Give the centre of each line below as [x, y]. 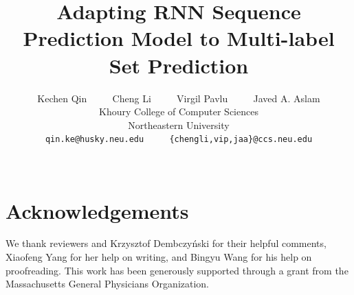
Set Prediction [179, 65]
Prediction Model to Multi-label [179, 38]
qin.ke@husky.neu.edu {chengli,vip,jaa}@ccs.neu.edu [179, 140]
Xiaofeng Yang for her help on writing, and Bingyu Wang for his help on [159, 257]
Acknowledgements [97, 210]
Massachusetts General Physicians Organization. [108, 284]
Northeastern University [179, 125]
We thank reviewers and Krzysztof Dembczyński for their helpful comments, [166, 243]
